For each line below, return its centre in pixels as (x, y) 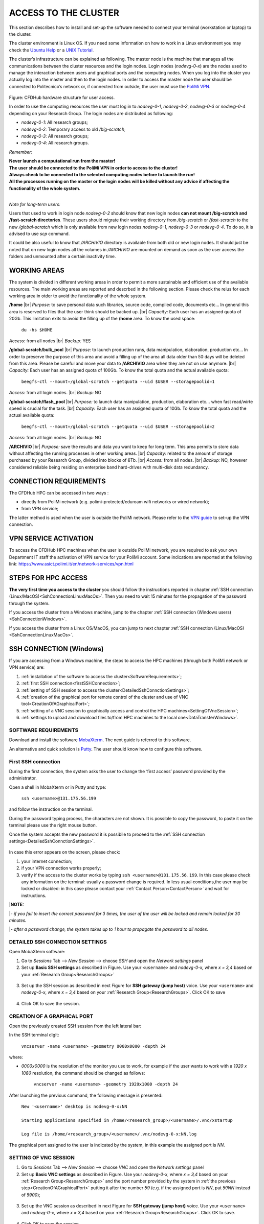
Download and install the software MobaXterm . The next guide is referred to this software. (100, 740)
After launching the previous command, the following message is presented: (86, 1095)
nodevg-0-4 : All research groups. (55, 143)
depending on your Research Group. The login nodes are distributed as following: (91, 113)
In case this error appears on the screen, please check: (65, 852)
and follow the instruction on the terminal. (51, 809)
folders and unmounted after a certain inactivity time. (63, 257)
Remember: (21, 152)
